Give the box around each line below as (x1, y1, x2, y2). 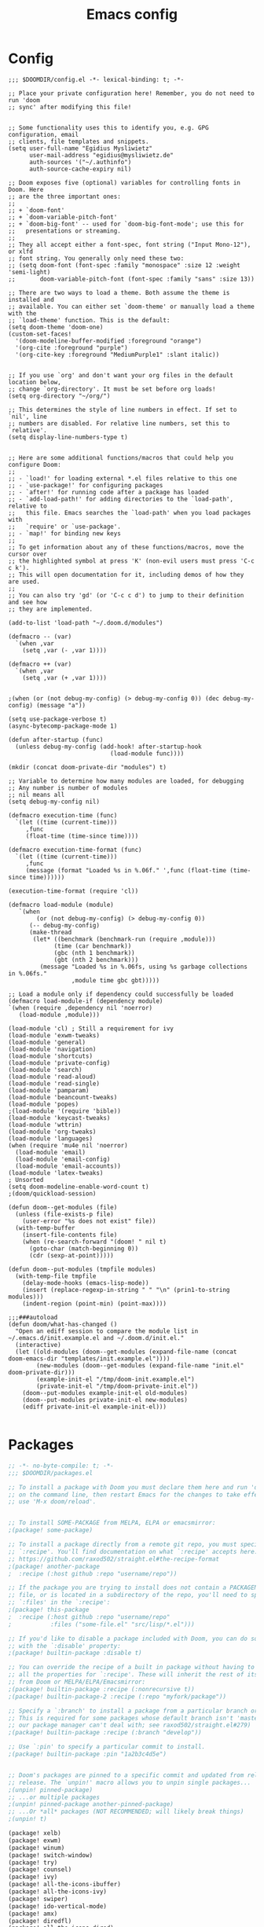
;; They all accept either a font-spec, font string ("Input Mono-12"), (8, 240, 251, 248)
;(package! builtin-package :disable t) (8, 1649, 143, 1657)
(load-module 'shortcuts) (8, 1052, 93, 1060)
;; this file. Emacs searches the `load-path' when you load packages (8, 508, 251, 516)
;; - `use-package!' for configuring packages (8, 481, 163, 489)
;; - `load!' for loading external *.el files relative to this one (8, 474, 237, 483)
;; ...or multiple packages (8, 1793, 101, 1801)
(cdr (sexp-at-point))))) (28, 1251, 114, 1259)
